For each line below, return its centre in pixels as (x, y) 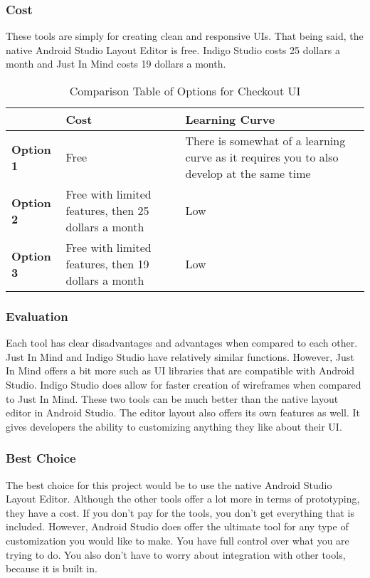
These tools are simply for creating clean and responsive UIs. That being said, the (185, 36)
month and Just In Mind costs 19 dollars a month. (116, 64)
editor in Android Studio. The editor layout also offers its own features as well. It (183, 413)
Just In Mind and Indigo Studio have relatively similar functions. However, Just (180, 356)
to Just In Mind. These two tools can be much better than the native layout (172, 398)
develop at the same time (248, 173)
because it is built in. (52, 568)
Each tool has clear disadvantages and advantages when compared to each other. (182, 343)
